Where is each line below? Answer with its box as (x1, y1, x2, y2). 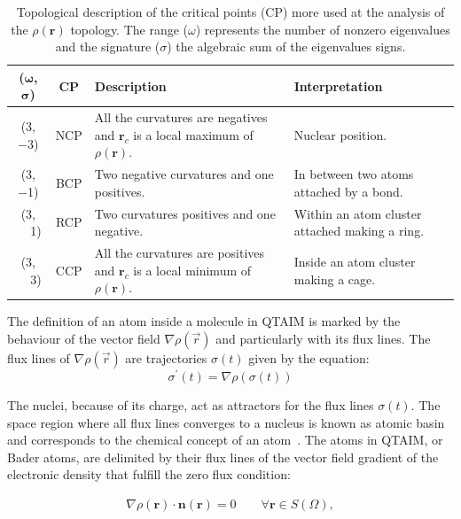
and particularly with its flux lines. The (215, 329, 431, 347)
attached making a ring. (293, 221, 425, 240)
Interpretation (293, 76, 383, 95)
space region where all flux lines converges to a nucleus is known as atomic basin (7, 413, 445, 431)
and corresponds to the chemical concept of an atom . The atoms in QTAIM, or (7, 430, 443, 449)
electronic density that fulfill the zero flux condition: (7, 465, 291, 484)
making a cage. (293, 269, 376, 288)
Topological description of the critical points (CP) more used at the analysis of (16, 3, 445, 20)
